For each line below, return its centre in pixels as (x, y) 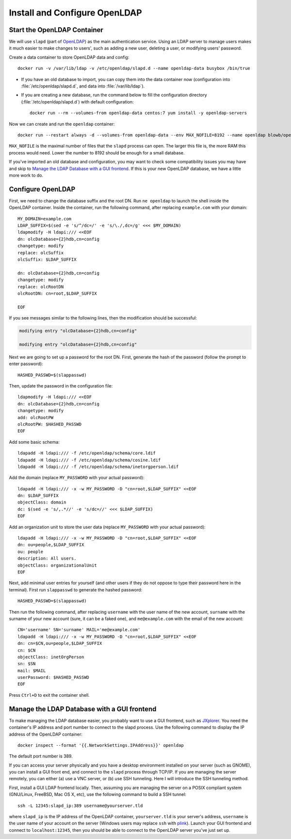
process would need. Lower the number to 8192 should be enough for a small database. (97, 152)
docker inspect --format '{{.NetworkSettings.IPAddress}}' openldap (101, 745)
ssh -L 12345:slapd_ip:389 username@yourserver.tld (80, 805)
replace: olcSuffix (41, 253)
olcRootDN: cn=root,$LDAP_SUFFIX (57, 293)
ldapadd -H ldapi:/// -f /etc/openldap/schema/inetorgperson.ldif (98, 467)
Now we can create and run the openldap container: (62, 124)
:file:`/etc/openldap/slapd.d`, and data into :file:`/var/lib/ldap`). (83, 86)
